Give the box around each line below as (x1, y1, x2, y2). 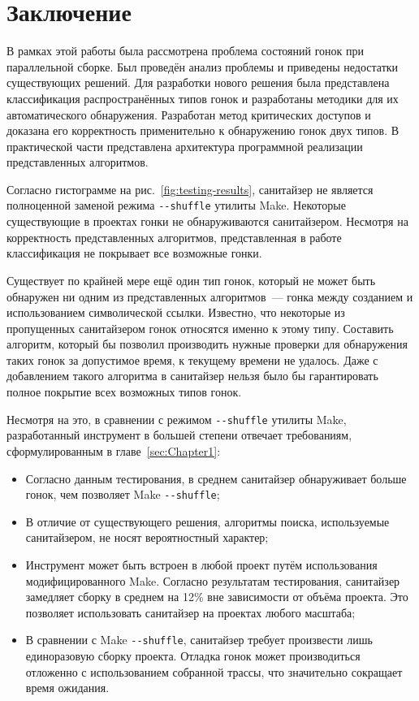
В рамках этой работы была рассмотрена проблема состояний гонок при (6, 42, 365, 59)
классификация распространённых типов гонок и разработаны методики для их (6, 89, 399, 106)
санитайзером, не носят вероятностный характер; (25, 529, 269, 546)
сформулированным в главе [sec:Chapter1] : (6, 442, 221, 459)
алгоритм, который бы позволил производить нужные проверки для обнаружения (6, 335, 408, 353)
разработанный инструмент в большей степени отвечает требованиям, (6, 426, 352, 444)
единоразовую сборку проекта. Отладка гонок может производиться (25, 647, 361, 664)
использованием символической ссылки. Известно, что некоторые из (6, 304, 345, 321)
